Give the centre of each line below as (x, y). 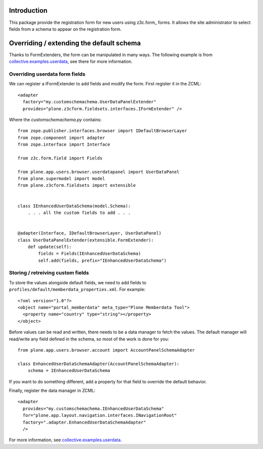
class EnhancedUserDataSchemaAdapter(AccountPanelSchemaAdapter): (99, 364)
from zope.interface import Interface (64, 145)
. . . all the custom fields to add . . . (79, 213)
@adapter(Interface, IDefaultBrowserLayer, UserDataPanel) (90, 233)
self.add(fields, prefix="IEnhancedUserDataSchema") (102, 260)
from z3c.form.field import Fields (60, 158)
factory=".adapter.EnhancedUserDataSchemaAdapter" (84, 422)
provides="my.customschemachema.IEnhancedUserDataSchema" (93, 409)
